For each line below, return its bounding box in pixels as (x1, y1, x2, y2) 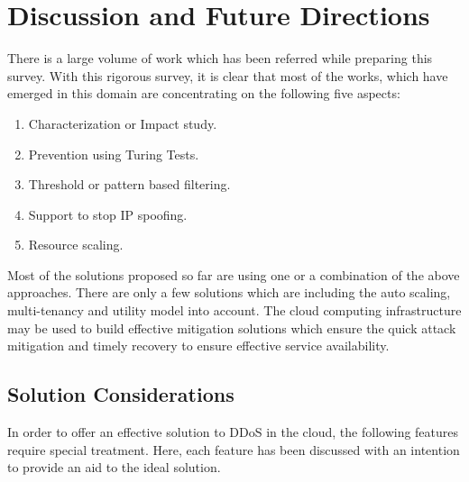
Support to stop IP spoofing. (28, 205, 188, 223)
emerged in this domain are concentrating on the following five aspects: (7, 84, 400, 103)
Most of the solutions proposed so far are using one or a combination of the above (7, 265, 460, 284)
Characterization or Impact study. (28, 114, 217, 132)
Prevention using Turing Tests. (28, 144, 199, 163)
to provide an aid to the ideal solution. (7, 458, 221, 477)
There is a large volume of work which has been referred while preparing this (7, 49, 433, 68)
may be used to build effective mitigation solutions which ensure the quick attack (7, 318, 456, 337)
